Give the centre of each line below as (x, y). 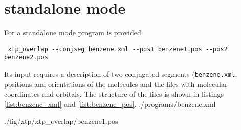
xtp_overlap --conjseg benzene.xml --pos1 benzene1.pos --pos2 (118, 49)
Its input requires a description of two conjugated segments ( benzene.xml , (121, 74)
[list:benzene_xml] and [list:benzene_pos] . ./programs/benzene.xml (110, 104)
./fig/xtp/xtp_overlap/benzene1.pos (61, 121)
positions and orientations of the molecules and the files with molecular (116, 84)
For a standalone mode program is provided (73, 32)
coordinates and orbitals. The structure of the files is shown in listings (114, 94)
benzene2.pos (26, 58)
